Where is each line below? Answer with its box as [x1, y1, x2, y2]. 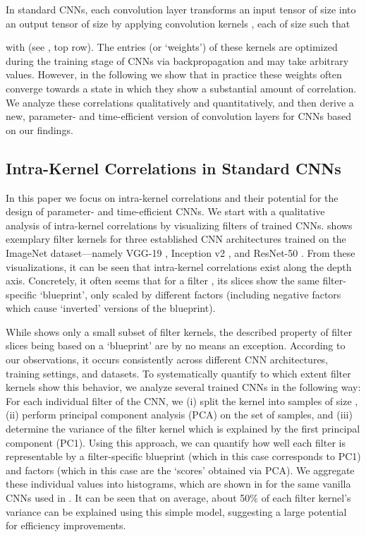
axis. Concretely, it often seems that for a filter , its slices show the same [6, 273, 319, 288]
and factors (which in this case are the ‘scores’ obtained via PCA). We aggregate [6, 462, 355, 477]
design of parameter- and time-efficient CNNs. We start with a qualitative [6, 204, 325, 219]
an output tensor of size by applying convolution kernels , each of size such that [6, 16, 350, 30]
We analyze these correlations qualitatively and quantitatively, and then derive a [6, 95, 354, 109]
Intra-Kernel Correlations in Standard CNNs [6, 157, 341, 179]
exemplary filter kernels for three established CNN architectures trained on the [6, 231, 346, 246]
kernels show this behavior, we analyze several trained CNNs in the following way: [6, 380, 361, 394]
